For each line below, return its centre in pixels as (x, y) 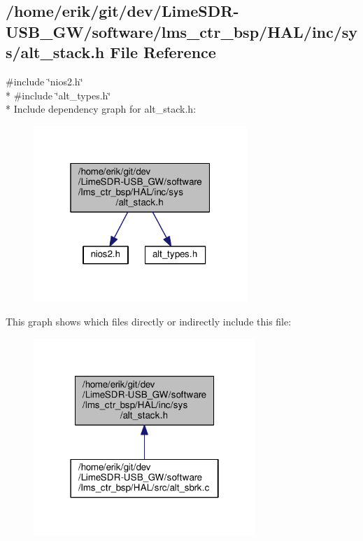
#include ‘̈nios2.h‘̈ (44, 81)
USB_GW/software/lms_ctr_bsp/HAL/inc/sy (182, 31)
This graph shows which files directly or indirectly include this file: (149, 322)
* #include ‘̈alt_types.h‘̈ (58, 95)
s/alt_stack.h (55, 52)
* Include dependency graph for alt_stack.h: (101, 109)
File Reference (163, 52)
